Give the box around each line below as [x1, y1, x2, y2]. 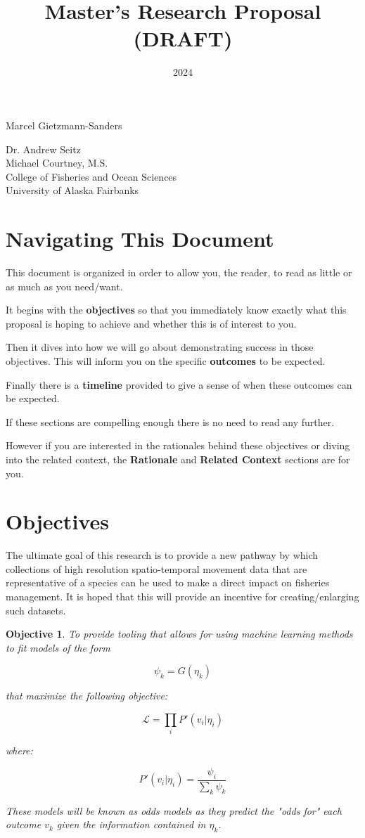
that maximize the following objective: [6, 688, 168, 703]
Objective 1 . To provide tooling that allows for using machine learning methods [6, 626, 353, 641]
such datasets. [6, 602, 66, 617]
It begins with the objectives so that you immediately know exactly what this [6, 302, 347, 317]
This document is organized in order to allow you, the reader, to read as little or [6, 265, 352, 279]
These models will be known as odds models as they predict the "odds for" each [6, 803, 342, 818]
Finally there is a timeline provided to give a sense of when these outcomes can [6, 377, 352, 392]
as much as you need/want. [6, 278, 123, 293]
